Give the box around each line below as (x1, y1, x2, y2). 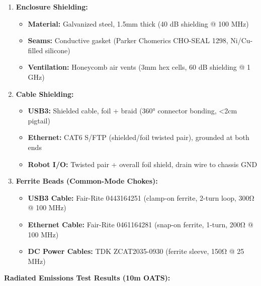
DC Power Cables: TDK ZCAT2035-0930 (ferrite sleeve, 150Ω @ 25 (28, 246, 244, 256)
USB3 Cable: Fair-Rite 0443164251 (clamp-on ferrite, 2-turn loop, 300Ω (28, 192, 254, 203)
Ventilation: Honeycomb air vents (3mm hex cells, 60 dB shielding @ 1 (28, 62, 251, 72)
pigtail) (28, 115, 50, 125)
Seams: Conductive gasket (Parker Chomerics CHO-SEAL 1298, (28, 35, 228, 46)
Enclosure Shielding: (16, 2, 88, 12)
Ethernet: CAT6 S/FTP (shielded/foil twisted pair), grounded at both (28, 132, 249, 142)
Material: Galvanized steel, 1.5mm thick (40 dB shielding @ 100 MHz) (28, 18, 249, 29)
